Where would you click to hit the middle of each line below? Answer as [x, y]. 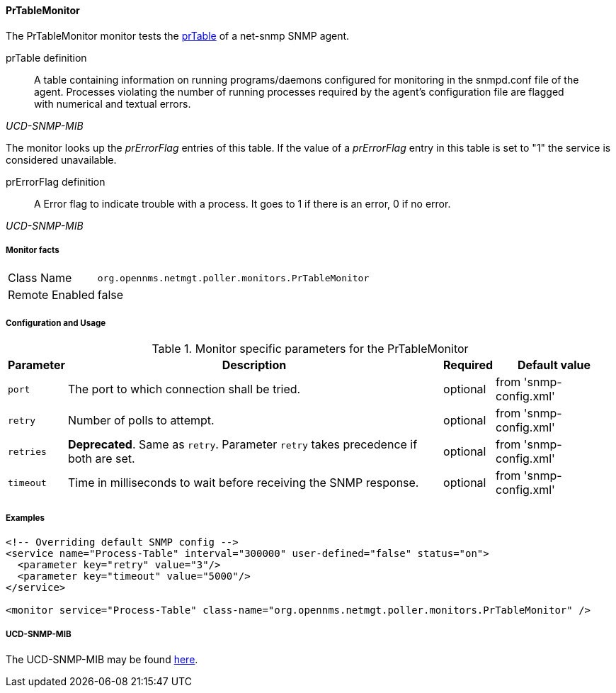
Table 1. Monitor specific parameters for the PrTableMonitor [310, 349]
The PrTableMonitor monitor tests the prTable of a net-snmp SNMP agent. [178, 35]
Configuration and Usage [56, 323]
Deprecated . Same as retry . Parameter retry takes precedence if [243, 445]
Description [254, 365]
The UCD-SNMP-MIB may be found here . [102, 659]
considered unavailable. [61, 159]
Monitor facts [33, 250]
